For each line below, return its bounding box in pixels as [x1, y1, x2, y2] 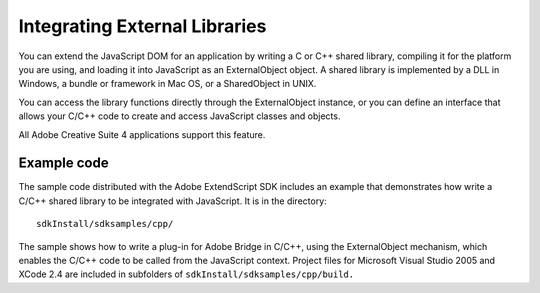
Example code [18, 155, 109, 172]
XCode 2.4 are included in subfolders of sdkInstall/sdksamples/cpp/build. [18, 268, 355, 280]
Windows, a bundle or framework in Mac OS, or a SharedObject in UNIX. [18, 78, 317, 90]
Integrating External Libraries [18, 15, 267, 37]
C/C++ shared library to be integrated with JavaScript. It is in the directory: [18, 195, 327, 207]
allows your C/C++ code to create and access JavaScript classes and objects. [18, 110, 341, 122]
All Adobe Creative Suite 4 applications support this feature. [18, 128, 266, 140]
